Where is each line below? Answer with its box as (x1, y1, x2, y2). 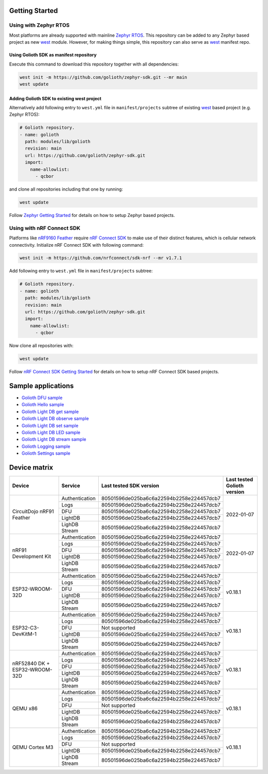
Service (61, 482, 80, 489)
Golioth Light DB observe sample (21, 416, 89, 422)
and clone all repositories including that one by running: (9, 186, 124, 192)
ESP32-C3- (12, 625, 39, 632)
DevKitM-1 (12, 631, 37, 637)
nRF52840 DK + (12, 660, 50, 667)
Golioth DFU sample (21, 395, 63, 401)
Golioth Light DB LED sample (21, 429, 80, 435)
